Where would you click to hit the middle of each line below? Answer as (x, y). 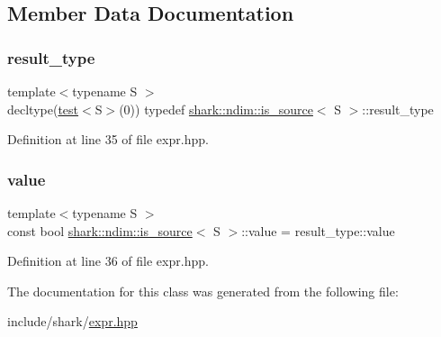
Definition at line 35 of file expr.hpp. (108, 139)
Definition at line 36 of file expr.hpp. (108, 261)
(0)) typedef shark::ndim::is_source (216, 109)
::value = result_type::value (318, 230)
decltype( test (43, 109)
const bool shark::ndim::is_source (100, 230)
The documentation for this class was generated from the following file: (203, 291)
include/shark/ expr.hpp (72, 321)
